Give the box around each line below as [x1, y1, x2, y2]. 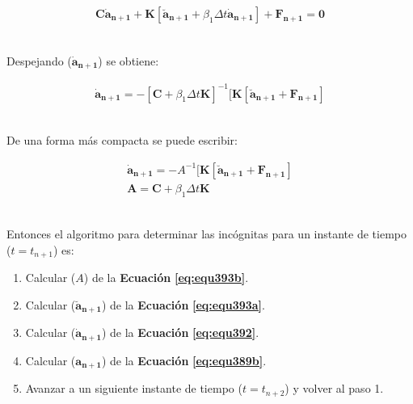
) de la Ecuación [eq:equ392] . [101, 324, 259, 341]
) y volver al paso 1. [284, 380, 384, 397]
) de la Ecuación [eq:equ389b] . [101, 351, 267, 368]
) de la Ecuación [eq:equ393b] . [83, 269, 249, 286]
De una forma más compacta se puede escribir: [6, 132, 238, 149]
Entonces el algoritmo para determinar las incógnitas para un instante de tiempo [6, 225, 407, 242]
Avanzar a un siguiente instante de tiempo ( [25, 380, 242, 397]
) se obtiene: [98, 52, 159, 69]
